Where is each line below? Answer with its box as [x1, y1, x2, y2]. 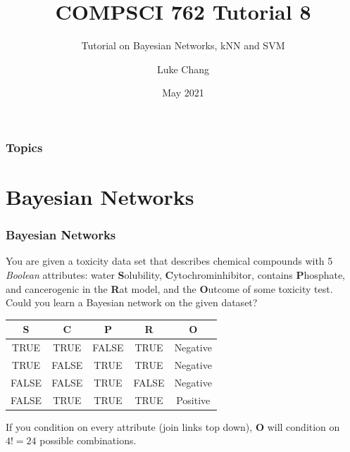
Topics [6, 138, 43, 156]
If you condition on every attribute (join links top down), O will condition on [6, 419, 340, 434]
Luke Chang [156, 61, 210, 76]
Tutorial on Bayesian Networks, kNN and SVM [81, 38, 285, 53]
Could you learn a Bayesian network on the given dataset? [6, 295, 258, 310]
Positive [176, 392, 211, 407]
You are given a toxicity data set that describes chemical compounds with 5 [6, 253, 333, 268]
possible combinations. [39, 433, 137, 448]
